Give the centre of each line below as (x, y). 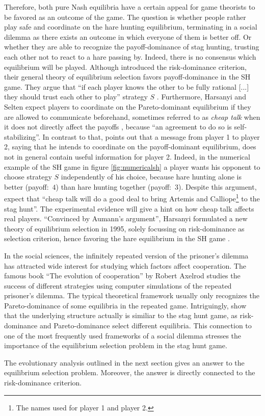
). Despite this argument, (217, 186)
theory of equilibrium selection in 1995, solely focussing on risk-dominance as (124, 228)
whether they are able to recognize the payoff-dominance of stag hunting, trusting (132, 47)
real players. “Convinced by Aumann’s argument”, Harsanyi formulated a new (126, 218)
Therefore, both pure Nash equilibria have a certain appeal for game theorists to (130, 7)
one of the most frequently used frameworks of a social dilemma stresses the (123, 335)
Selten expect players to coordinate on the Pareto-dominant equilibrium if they (128, 106)
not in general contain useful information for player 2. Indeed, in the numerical (127, 156)
